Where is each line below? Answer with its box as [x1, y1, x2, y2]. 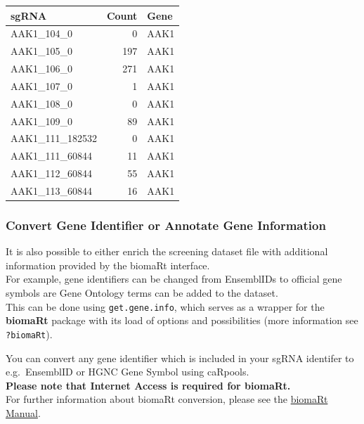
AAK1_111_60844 [11, 148, 92, 163]
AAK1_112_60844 [11, 166, 92, 181]
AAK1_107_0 [11, 78, 72, 93]
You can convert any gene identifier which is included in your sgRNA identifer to [6, 350, 354, 365]
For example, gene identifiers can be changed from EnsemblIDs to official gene [6, 271, 342, 286]
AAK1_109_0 [11, 113, 72, 128]
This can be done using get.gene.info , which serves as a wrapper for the [6, 299, 325, 314]
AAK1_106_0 [11, 61, 72, 76]
